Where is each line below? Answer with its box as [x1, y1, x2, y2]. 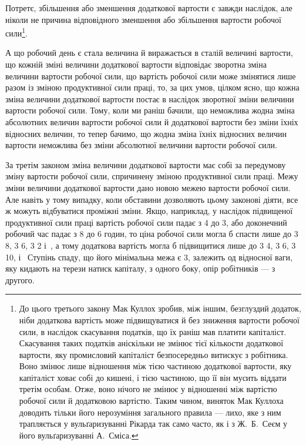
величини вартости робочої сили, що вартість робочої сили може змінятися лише [5, 69, 296, 82]
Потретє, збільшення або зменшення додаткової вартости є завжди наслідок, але [5, 2, 292, 14]
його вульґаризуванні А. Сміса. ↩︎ [19, 429, 139, 441]
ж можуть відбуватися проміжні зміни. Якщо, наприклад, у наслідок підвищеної [5, 205, 293, 217]
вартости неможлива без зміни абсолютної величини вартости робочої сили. [5, 139, 277, 151]
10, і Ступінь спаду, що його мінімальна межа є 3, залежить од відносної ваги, [5, 250, 292, 263]
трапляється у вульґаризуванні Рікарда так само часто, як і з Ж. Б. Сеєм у [19, 417, 288, 430]
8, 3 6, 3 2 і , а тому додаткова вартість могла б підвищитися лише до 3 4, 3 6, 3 [5, 239, 296, 251]
